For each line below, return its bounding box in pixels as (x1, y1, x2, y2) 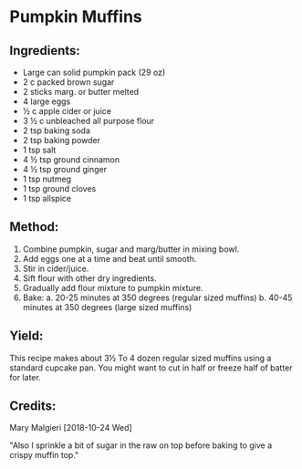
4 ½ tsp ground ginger (22, 164, 108, 174)
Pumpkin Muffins (9, 6, 143, 27)
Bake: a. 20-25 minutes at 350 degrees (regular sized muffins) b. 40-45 (22, 292, 293, 303)
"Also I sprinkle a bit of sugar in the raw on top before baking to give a (9, 440, 273, 451)
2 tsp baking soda (22, 125, 91, 136)
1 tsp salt (22, 144, 57, 155)
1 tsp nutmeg (22, 173, 71, 184)
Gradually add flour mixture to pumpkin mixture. (22, 282, 203, 293)
